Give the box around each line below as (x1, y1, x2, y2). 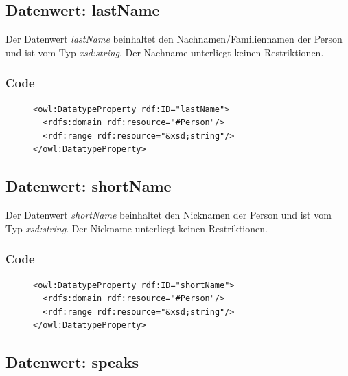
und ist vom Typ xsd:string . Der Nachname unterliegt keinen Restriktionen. (5, 45, 324, 59)
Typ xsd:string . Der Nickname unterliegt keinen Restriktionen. (5, 221, 268, 235)
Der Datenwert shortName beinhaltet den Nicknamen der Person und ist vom (5, 208, 332, 222)
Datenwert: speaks (5, 351, 139, 373)
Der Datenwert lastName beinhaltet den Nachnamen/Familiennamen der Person (5, 32, 343, 46)
